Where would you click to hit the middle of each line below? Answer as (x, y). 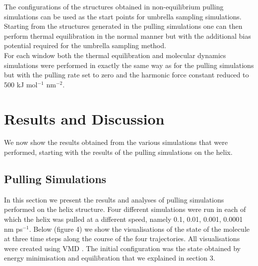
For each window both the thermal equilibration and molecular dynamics (115, 55)
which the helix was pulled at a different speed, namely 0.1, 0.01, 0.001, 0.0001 (124, 219)
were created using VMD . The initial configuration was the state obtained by (122, 248)
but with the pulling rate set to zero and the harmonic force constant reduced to (127, 75)
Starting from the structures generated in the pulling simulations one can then (123, 26)
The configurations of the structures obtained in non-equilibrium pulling (114, 6)
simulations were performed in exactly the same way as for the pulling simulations (129, 65)
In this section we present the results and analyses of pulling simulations (114, 199)
